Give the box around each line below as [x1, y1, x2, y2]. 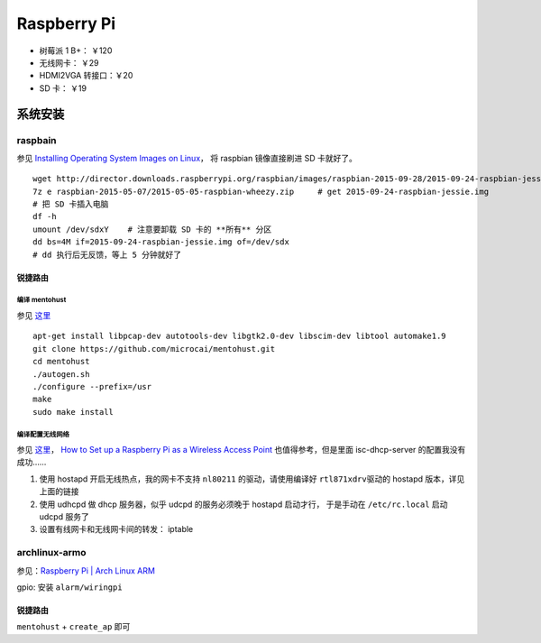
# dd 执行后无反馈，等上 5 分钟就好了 [32, 249, 182, 260]
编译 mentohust [16, 296, 67, 305]
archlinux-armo [16, 547, 87, 559]
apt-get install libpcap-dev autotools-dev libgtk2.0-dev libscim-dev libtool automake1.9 [32, 331, 446, 342]
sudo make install [32, 407, 115, 417]
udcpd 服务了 [39, 511, 89, 522]
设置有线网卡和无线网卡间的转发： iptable [39, 524, 194, 535]
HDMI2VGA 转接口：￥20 [39, 70, 133, 81]
